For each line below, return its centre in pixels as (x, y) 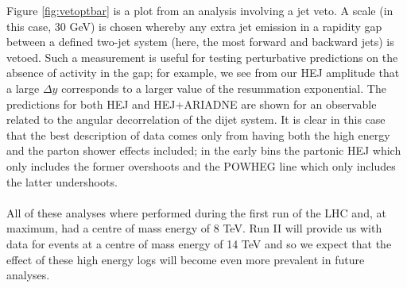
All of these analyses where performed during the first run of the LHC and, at (196, 212)
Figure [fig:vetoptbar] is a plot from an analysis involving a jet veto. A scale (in (200, 10)
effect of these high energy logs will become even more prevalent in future (186, 259)
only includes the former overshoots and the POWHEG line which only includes (201, 165)
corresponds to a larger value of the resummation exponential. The (224, 88)
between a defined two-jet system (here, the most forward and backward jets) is (200, 42)
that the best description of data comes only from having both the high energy (198, 134)
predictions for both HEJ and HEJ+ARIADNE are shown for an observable (192, 104)
